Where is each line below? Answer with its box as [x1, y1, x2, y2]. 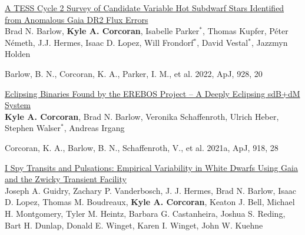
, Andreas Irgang [64, 122, 125, 134]
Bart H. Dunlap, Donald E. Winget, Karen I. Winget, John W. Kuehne [5, 219, 263, 231]
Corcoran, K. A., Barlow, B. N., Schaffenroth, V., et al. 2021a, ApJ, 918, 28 [5, 141, 279, 153]
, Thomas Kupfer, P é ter [202, 25, 289, 37]
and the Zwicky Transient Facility [5, 173, 127, 185]
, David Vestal [197, 36, 248, 48]
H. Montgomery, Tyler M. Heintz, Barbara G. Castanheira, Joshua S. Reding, [5, 207, 286, 219]
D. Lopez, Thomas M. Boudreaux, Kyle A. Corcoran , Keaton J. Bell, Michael [5, 196, 295, 208]
